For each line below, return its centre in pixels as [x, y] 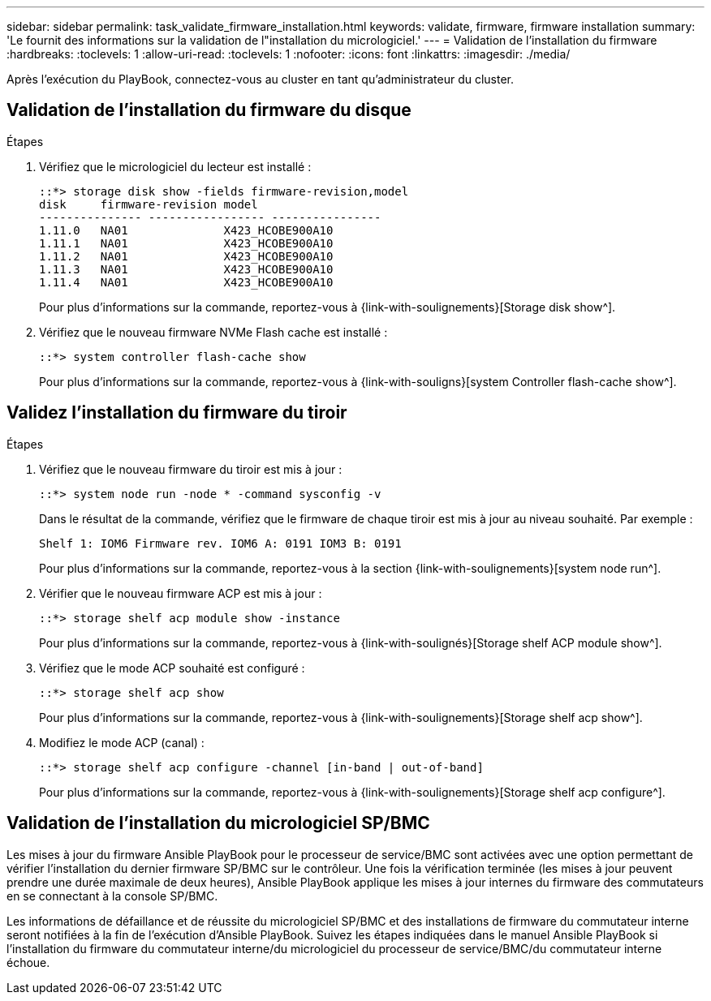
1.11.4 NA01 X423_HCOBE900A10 [186, 282]
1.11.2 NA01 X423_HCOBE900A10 [186, 256]
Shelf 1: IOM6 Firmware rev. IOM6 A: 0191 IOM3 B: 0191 [220, 543]
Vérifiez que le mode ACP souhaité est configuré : [172, 668]
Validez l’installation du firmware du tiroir [177, 413]
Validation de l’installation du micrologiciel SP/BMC [218, 823]
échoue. [28, 962]
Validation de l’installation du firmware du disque [209, 110]
